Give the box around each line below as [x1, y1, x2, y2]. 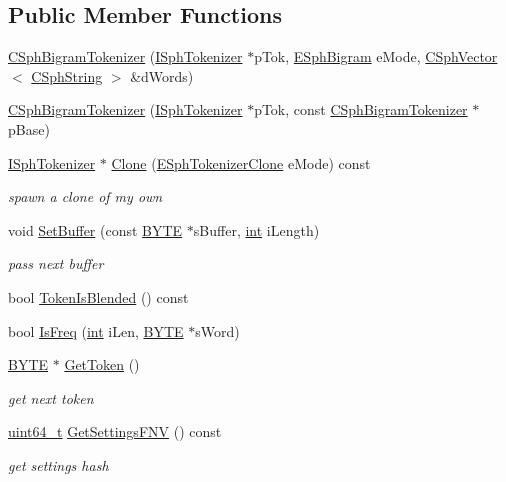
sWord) [195, 320, 240, 341]
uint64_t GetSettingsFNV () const [8, 421, 222, 442]
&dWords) [130, 65, 194, 86]
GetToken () [64, 354, 140, 375]
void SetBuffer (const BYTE [8, 219, 183, 240]
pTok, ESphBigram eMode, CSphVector [254, 46, 498, 67]
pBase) [8, 118, 50, 139]
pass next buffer [8, 253, 104, 274]
